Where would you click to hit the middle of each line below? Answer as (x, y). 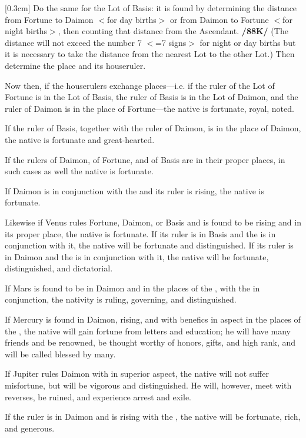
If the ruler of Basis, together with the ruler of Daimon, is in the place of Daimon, (153, 128)
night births (26, 31)
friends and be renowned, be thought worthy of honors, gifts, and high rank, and (150, 342)
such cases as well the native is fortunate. (79, 171)
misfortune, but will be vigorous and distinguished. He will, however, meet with (148, 385)
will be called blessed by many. (60, 354)
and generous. (30, 428)
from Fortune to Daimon (49, 19)
